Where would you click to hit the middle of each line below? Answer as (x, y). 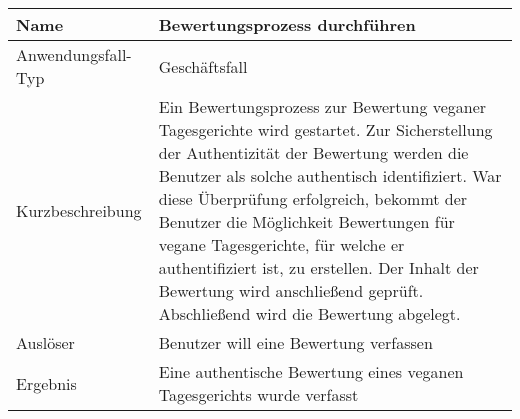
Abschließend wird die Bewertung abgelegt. (309, 313)
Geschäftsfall (203, 66)
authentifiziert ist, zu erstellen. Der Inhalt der (318, 267)
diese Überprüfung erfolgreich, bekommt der (313, 198)
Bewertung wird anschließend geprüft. (291, 290)
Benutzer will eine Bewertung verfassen (295, 342)
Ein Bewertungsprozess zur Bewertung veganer (322, 106)
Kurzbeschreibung (79, 210)
